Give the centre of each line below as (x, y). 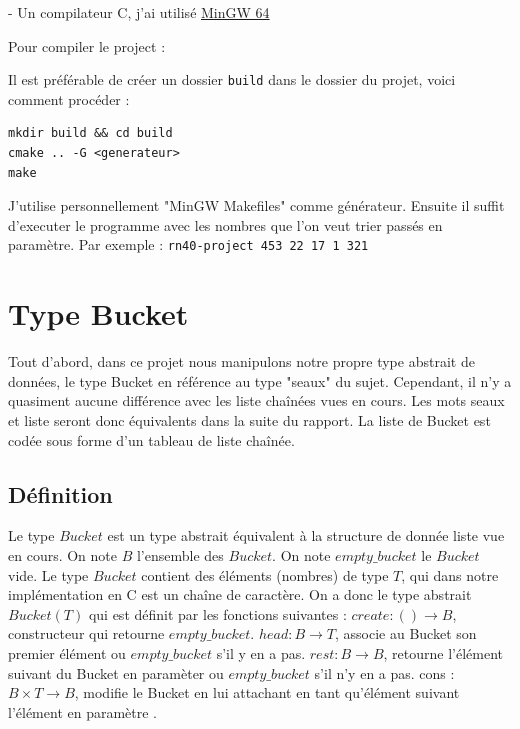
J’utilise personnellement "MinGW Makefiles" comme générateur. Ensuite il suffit (256, 205)
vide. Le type (48, 574)
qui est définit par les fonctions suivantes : (217, 613)
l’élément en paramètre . (83, 711)
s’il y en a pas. (261, 652)
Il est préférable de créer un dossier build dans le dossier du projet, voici (232, 79)
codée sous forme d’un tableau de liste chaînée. (151, 439)
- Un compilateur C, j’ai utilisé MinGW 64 (139, 12)
